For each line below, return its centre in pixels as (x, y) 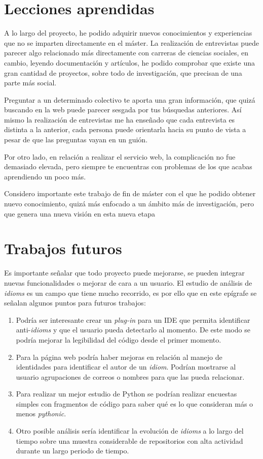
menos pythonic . (41, 414)
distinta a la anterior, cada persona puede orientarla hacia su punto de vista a (125, 129)
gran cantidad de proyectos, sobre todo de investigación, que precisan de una (123, 72)
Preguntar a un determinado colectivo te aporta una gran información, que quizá (130, 99)
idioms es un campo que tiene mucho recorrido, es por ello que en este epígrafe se (130, 293)
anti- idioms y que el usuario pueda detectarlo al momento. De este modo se (133, 330)
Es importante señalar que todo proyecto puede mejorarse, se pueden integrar (124, 273)
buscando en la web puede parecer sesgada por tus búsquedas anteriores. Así (123, 110)
